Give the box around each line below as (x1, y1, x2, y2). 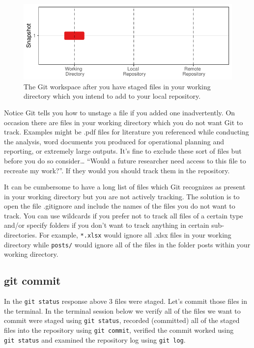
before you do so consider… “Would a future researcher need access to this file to (4, 155, 246, 165)
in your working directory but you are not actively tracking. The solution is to (4, 191, 240, 201)
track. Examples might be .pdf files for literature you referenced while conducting (4, 127, 249, 137)
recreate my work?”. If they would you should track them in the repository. (4, 165, 230, 175)
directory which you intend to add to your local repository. (24, 91, 201, 101)
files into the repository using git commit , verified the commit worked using (4, 325, 234, 335)
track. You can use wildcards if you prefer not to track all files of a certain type (4, 210, 243, 220)
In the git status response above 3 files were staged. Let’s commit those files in (4, 296, 248, 306)
